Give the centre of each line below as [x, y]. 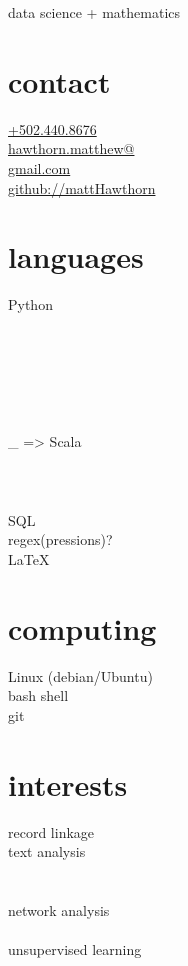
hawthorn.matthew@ [71, 148]
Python [30, 304]
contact [59, 80]
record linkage [51, 831]
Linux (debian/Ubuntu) [80, 675]
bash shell [38, 695]
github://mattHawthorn [82, 187]
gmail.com [39, 167]
